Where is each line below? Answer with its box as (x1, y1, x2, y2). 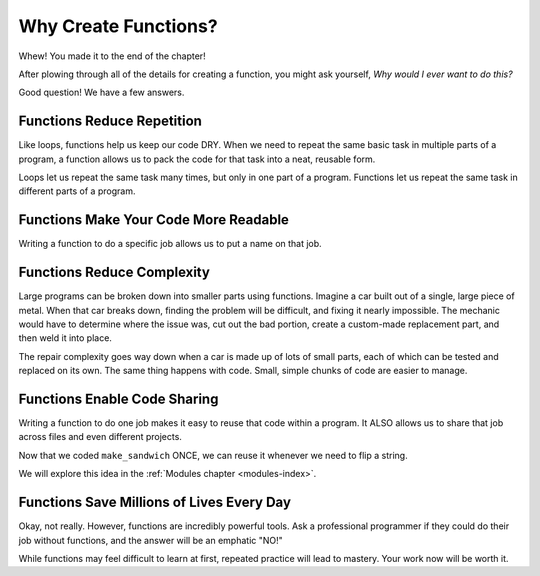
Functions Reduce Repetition (18, 113, 202, 130)
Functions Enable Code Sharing (18, 390, 219, 407)
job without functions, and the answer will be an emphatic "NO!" (18, 534, 284, 546)
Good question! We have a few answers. (18, 86, 185, 99)
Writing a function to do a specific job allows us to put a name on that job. (18, 238, 322, 250)
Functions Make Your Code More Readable (18, 211, 290, 229)
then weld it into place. (18, 332, 112, 344)
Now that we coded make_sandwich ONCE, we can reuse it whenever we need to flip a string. (18, 449, 409, 461)
